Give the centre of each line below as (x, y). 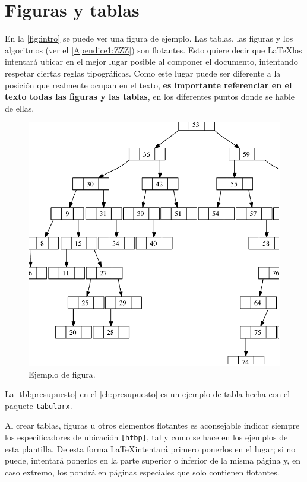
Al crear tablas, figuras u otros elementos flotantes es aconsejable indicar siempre (152, 425)
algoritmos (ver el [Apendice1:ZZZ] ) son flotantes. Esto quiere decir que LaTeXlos (153, 50)
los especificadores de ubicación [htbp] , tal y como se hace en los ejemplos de (146, 437)
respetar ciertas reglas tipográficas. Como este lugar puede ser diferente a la (143, 73)
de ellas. (20, 108)
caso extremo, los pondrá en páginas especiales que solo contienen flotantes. (142, 472)
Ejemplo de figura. (62, 374)
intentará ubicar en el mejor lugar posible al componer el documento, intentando (151, 61)
